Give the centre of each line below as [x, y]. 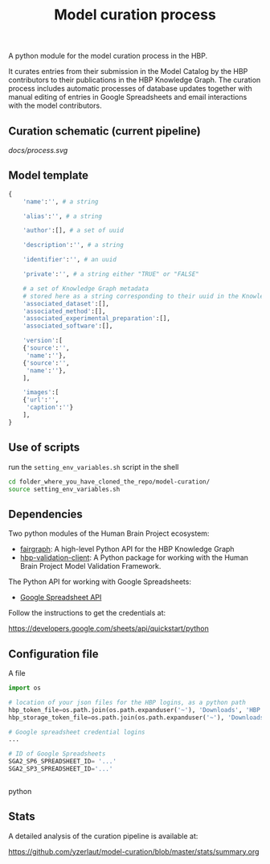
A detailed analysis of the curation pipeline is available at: [103, 836]
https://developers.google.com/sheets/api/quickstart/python [108, 628]
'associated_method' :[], [64, 311]
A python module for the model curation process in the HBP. [108, 56]
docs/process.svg [38, 150]
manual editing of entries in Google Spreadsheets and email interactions [128, 97]
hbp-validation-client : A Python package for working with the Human [134, 557]
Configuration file [53, 654]
